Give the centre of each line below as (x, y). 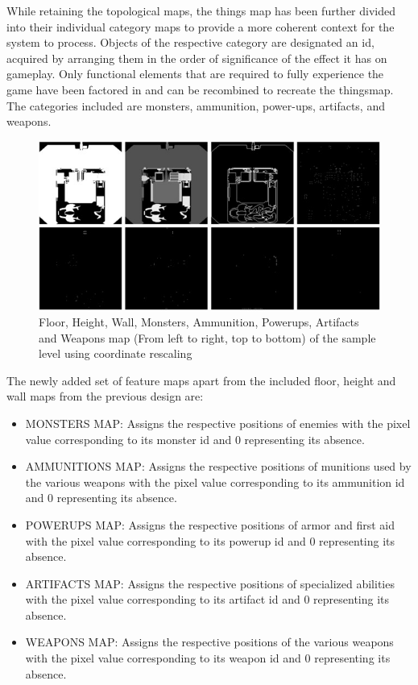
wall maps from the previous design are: (105, 396)
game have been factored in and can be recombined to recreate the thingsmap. (200, 89)
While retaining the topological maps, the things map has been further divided (201, 10)
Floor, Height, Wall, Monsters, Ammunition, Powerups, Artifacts (199, 321)
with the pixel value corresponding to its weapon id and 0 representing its (208, 658)
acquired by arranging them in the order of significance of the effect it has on (197, 58)
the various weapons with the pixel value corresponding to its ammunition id (215, 482)
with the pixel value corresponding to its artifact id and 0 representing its (207, 599)
